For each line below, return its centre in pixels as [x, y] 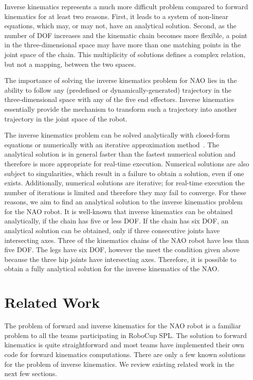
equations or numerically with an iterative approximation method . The [112, 144]
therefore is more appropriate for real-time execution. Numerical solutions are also [127, 163]
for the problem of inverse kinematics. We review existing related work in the [119, 364]
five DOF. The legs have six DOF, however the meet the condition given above [122, 250]
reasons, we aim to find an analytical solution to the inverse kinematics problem [124, 202]
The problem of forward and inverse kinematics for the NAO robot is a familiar [123, 326]
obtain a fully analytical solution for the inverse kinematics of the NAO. [112, 269]
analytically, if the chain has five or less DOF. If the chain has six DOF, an [117, 221]
